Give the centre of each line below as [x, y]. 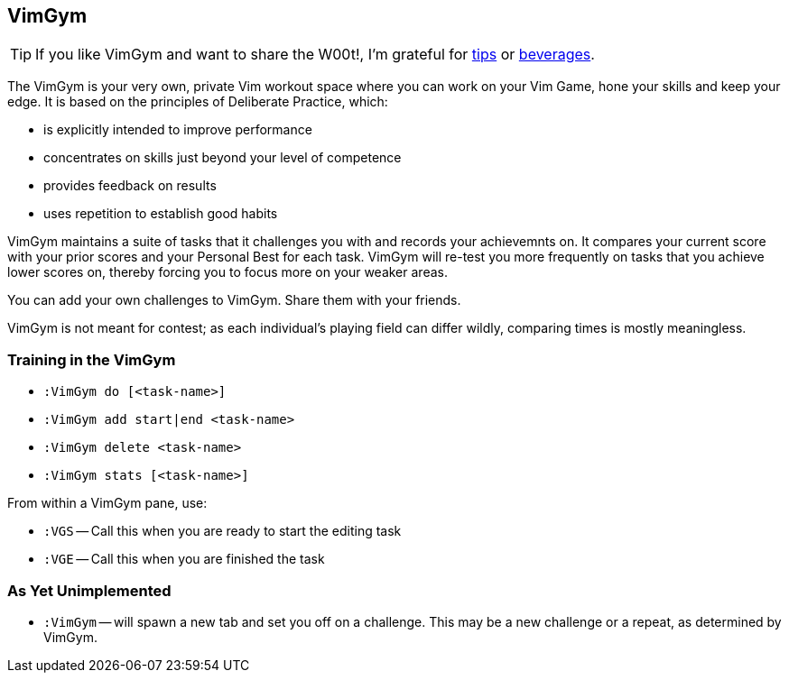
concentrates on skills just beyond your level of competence [223, 158]
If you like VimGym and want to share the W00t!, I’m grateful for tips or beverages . [315, 55]
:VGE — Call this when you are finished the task [184, 559]
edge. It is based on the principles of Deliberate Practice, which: [198, 102]
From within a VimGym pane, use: [107, 503]
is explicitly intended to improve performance [178, 130]
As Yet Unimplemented [89, 590]
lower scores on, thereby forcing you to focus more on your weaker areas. [227, 272]
